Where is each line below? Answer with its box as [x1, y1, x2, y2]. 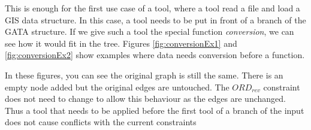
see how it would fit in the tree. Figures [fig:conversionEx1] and [5, 37, 237, 49]
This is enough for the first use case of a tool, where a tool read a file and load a [5, 2, 300, 14]
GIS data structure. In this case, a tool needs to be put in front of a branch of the [5, 13, 306, 26]
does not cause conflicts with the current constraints [5, 116, 197, 128]
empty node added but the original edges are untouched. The [5, 80, 230, 93]
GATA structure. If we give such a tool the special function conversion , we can [5, 25, 294, 38]
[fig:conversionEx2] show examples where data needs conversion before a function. [5, 49, 305, 61]
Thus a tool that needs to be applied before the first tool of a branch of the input [5, 104, 304, 116]
